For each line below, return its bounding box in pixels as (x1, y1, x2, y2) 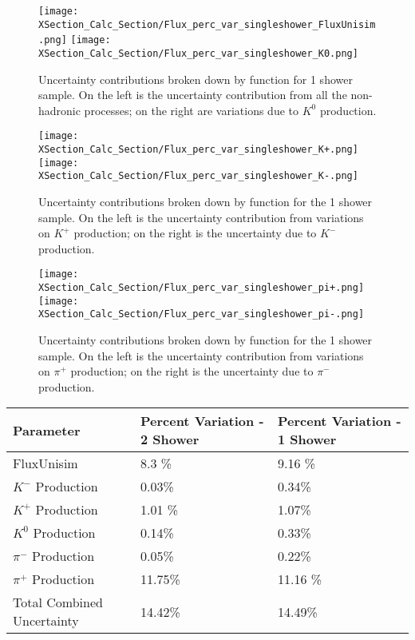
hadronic (38, 101, 81, 118)
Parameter (13, 420, 81, 439)
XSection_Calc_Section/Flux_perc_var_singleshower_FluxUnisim (38, 18, 376, 30)
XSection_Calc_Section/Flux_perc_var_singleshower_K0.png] (38, 47, 358, 59)
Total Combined (13, 593, 103, 612)
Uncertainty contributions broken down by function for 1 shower (38, 70, 353, 87)
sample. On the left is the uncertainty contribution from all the (38, 86, 347, 103)
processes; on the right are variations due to (84, 101, 299, 118)
